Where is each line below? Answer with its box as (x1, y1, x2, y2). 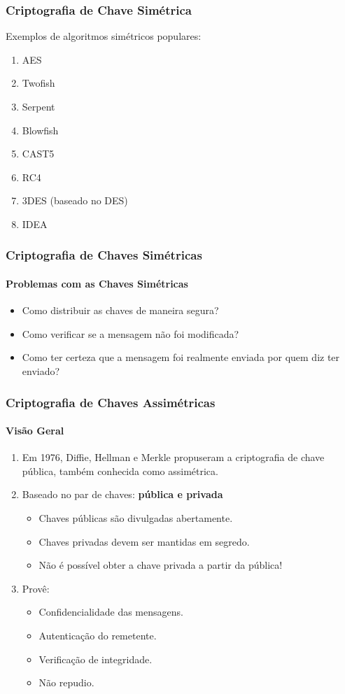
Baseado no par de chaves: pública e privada (22, 487, 223, 502)
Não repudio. (38, 675, 94, 690)
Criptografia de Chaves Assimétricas (6, 393, 216, 411)
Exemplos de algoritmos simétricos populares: (6, 29, 202, 43)
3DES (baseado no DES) (22, 193, 128, 208)
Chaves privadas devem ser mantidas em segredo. (38, 534, 250, 548)
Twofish (22, 76, 55, 90)
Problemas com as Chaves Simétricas (6, 276, 188, 290)
